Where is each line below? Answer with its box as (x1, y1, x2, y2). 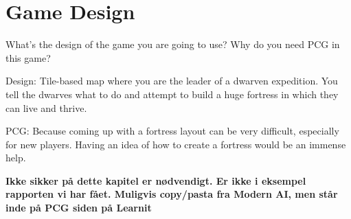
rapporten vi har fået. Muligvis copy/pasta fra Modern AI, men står (5, 187, 338, 201)
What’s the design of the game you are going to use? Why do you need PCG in (5, 37, 340, 51)
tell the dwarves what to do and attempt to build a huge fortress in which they (5, 87, 339, 101)
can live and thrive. (5, 100, 87, 115)
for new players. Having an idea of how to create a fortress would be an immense (5, 137, 346, 151)
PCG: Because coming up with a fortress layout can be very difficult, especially (5, 124, 339, 138)
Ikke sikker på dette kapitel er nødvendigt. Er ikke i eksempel (5, 173, 306, 187)
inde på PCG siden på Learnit (5, 200, 152, 215)
